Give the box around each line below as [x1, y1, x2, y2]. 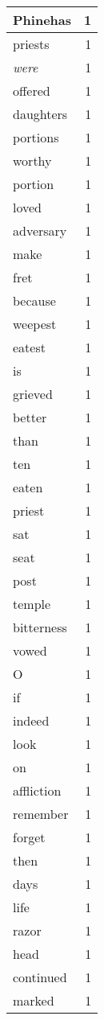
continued [13, 968, 67, 986]
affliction [13, 781, 62, 800]
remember [13, 804, 69, 823]
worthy [13, 151, 52, 170]
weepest [13, 315, 57, 333]
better [13, 408, 47, 426]
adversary [13, 221, 67, 240]
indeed [13, 711, 50, 730]
